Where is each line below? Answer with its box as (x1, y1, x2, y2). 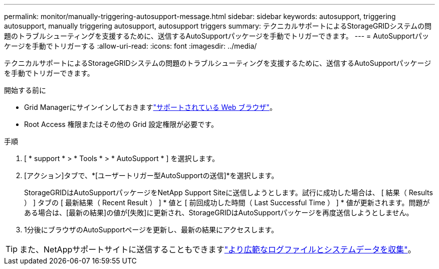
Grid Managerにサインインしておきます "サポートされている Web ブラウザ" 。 (24, 103, 277, 111)
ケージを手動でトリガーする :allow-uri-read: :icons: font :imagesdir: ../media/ (4, 42, 257, 50)
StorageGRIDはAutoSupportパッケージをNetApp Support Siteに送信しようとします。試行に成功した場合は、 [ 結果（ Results (24, 188, 433, 197)
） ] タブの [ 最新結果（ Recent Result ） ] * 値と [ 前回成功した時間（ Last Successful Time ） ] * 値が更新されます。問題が (24, 198, 430, 207)
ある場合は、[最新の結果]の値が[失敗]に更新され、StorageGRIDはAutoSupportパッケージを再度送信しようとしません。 (24, 208, 413, 217)
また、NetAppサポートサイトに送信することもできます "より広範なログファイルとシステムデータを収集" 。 (20, 244, 416, 254)
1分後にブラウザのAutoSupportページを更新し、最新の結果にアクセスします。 (24, 225, 278, 234)
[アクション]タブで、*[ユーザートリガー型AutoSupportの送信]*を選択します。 (24, 171, 279, 180)
